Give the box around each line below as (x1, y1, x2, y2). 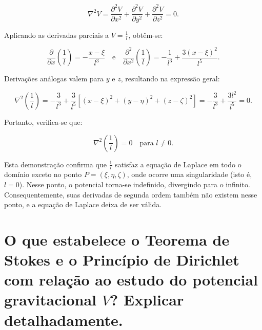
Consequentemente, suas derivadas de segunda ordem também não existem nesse (4, 189, 257, 200)
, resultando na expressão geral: (120, 73, 220, 84)
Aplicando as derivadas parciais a (4, 29, 109, 40)
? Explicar (110, 289, 184, 310)
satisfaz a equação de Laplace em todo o (115, 159, 241, 169)
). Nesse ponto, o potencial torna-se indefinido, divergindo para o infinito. (19, 179, 250, 189)
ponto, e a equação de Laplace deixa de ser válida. (4, 199, 162, 210)
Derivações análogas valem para (4, 73, 104, 84)
